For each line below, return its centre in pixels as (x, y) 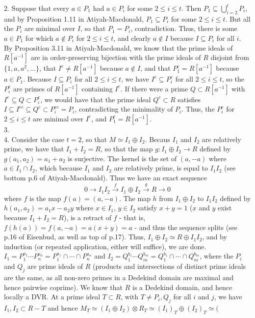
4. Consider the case (34, 139)
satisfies (189, 99)
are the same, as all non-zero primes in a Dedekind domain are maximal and (119, 277)
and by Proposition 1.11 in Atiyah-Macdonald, (74, 18)
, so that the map (127, 149)
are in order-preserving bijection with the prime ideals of (116, 57)
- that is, (132, 217)
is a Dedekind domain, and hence (182, 287)
